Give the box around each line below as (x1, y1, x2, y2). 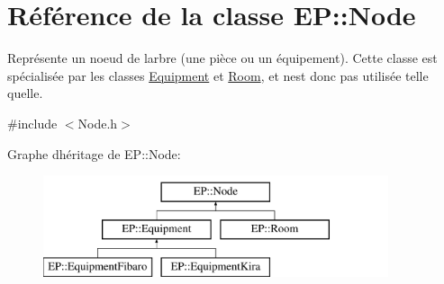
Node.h (77, 113, 118, 132)
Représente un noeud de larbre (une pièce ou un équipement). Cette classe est (7, 49, 438, 67)
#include (7, 113, 58, 132)
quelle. (7, 84, 43, 102)
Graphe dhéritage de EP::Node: (7, 144, 181, 163)
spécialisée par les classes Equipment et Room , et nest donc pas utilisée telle (7, 66, 429, 84)
